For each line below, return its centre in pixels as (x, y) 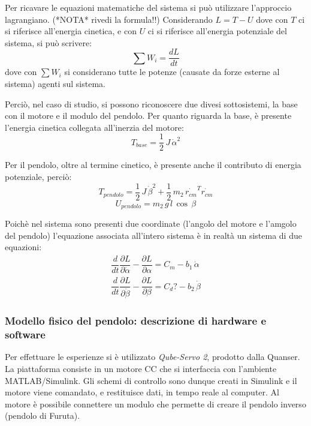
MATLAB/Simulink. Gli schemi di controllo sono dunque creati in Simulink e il (151, 380)
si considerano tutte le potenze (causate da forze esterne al (172, 72)
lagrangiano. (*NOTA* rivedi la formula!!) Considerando (109, 19)
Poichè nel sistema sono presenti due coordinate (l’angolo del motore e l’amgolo (151, 223)
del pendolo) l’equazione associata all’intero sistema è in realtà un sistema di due (153, 235)
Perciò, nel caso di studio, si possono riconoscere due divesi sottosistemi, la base (151, 103)
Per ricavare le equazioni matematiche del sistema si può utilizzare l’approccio (148, 7)
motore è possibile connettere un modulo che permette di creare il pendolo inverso (155, 403)
